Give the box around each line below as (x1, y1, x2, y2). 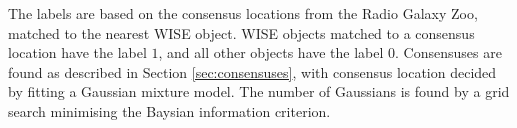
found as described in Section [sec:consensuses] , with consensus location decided (8, 61, 497, 82)
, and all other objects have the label (158, 42, 384, 63)
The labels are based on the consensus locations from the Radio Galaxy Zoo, (8, 3, 478, 23)
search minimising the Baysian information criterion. (8, 100, 331, 121)
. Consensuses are (395, 42, 502, 63)
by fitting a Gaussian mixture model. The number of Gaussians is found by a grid (8, 81, 510, 102)
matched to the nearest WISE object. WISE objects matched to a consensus (8, 22, 475, 43)
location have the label (8, 42, 147, 63)
